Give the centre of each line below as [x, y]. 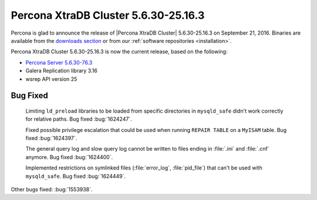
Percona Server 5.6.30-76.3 [59, 62]
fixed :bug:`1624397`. [51, 138]
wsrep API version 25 [51, 79]
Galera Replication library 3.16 [62, 71]
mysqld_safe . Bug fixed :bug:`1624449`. [76, 176]
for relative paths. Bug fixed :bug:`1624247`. [79, 119]
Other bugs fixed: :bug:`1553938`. [52, 189]
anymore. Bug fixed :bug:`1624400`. [69, 157]
